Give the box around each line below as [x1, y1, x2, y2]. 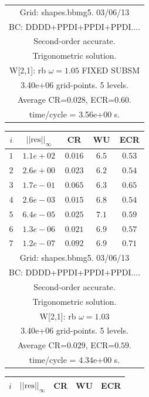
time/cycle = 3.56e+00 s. [29, 107, 120, 120]
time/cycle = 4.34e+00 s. [29, 354, 120, 366]
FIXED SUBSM [82, 64, 140, 76]
